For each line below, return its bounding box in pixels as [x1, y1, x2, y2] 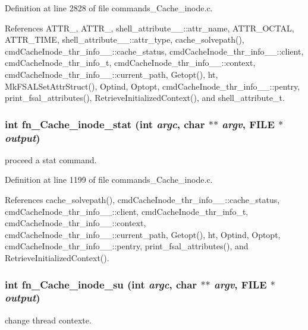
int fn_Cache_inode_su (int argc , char [5, 277, 197, 291]
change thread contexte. [5, 313, 92, 326]
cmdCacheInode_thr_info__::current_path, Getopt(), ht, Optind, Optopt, [5, 228, 281, 240]
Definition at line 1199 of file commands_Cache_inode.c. [5, 173, 213, 186]
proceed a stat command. [5, 153, 97, 166]
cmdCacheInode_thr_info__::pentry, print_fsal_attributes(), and [5, 240, 249, 252]
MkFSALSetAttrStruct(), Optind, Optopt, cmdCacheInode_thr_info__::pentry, [5, 80, 300, 92]
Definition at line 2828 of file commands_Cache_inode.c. [5, 2, 213, 14]
